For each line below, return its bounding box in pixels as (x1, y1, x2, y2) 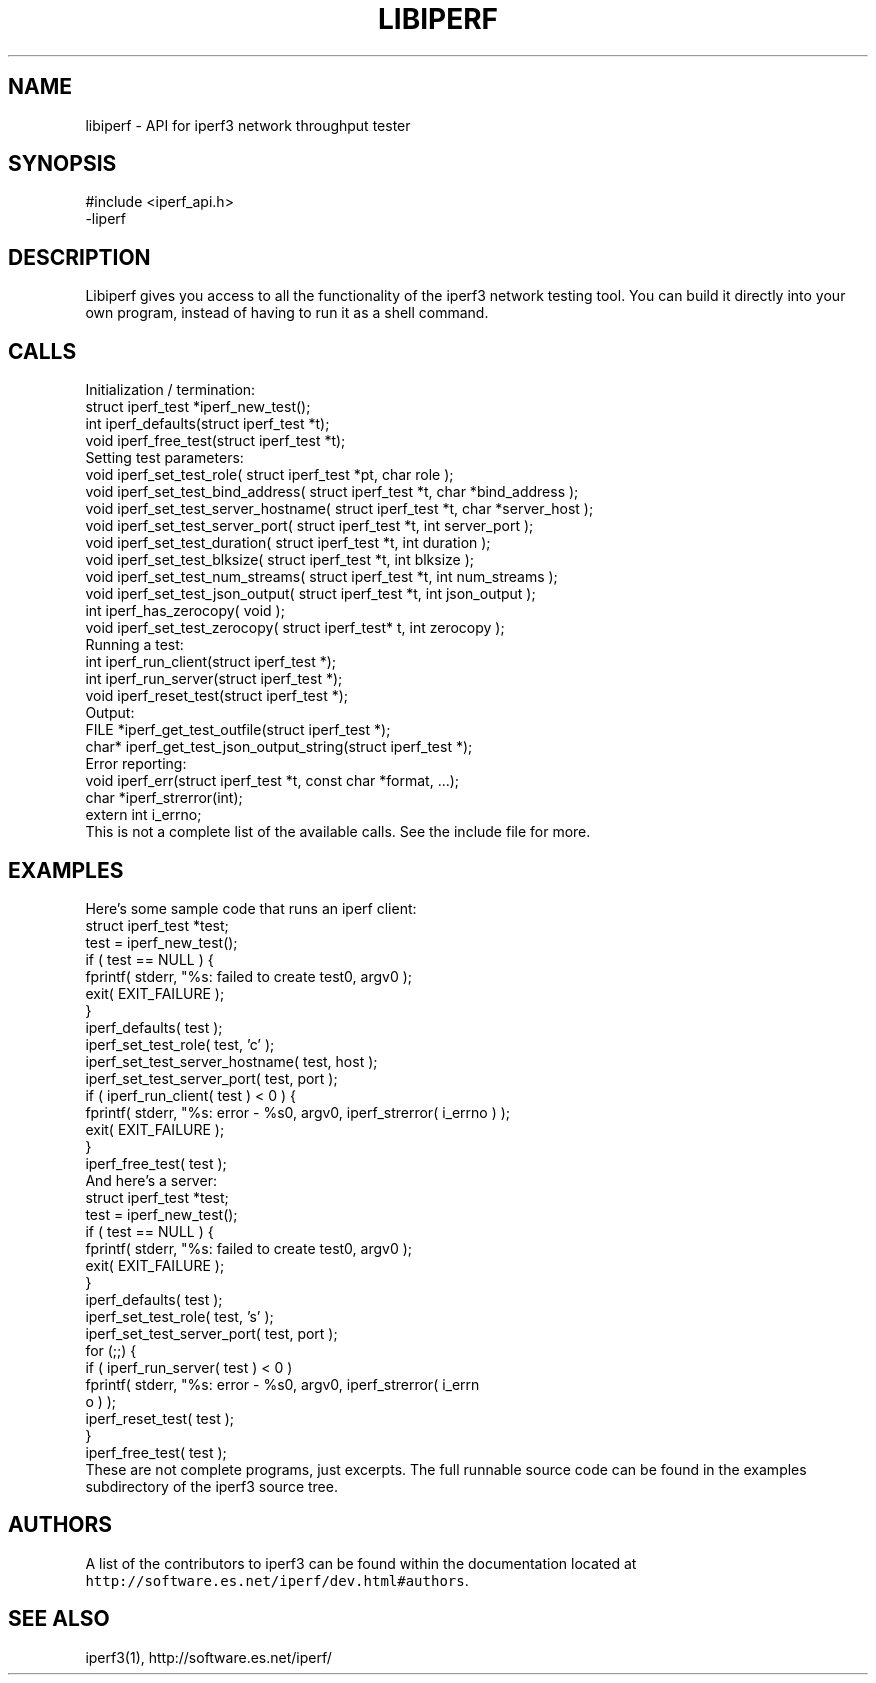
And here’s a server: (85, 1171, 217, 1189)
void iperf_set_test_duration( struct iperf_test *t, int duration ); (85, 534, 491, 552)
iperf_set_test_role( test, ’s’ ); (85, 1307, 274, 1325)
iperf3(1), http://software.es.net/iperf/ (85, 1648, 332, 1666)
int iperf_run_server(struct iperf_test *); (85, 670, 343, 688)
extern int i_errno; (85, 806, 202, 824)
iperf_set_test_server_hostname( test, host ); (85, 1052, 378, 1070)
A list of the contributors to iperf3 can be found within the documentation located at (85, 1554, 637, 1572)
